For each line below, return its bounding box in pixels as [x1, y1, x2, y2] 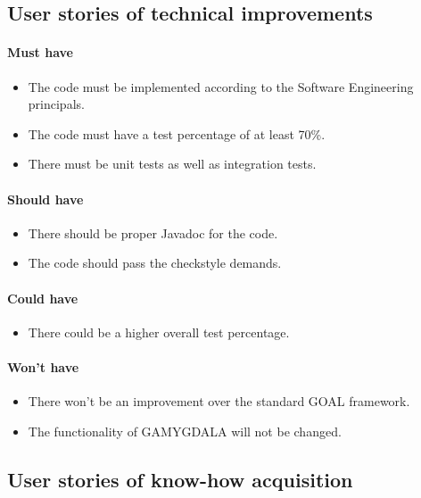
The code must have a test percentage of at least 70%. [28, 124, 326, 143]
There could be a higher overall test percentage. [28, 322, 290, 341]
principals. [28, 95, 85, 113]
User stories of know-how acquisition [7, 465, 353, 493]
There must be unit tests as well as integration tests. [28, 154, 317, 173]
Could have [7, 288, 78, 307]
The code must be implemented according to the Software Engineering [28, 77, 414, 95]
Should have [7, 189, 84, 208]
